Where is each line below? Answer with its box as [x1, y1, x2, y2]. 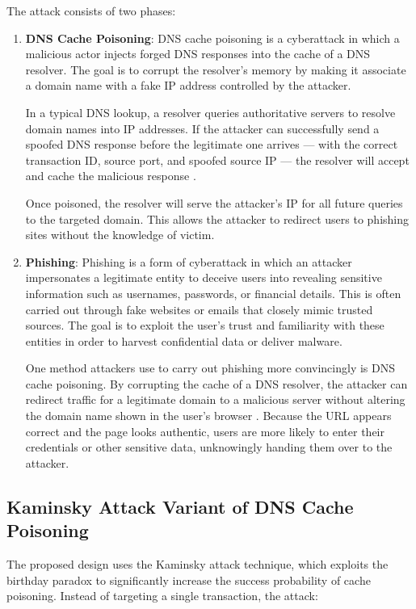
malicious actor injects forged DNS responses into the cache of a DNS [25, 45, 371, 62]
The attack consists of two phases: [6, 2, 176, 19]
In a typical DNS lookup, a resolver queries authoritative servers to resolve [25, 103, 396, 120]
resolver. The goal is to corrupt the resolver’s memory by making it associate [25, 61, 406, 78]
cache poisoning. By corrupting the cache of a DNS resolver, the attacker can [25, 375, 408, 392]
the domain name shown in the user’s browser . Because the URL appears [25, 407, 392, 424]
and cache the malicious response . [25, 167, 196, 184]
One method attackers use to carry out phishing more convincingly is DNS [25, 359, 396, 376]
